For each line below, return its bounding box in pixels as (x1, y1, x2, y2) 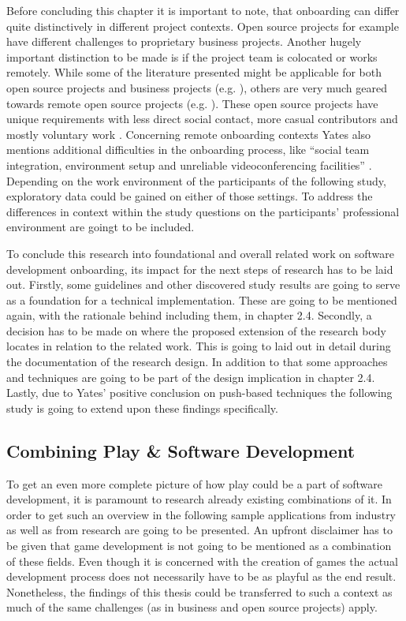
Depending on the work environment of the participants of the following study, (6, 172, 386, 189)
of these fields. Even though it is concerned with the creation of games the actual (6, 552, 398, 569)
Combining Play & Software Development (6, 438, 356, 462)
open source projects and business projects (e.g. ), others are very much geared (6, 79, 388, 95)
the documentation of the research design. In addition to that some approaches (6, 354, 388, 370)
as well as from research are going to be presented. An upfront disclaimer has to (6, 522, 393, 538)
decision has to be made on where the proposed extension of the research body (6, 322, 386, 339)
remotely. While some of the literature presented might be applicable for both (6, 64, 382, 80)
